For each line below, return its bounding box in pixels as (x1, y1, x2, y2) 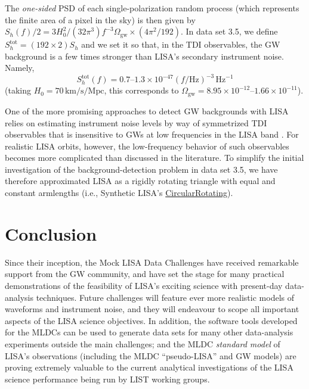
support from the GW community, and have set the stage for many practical (5, 267, 285, 280)
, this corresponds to (104, 84, 179, 97)
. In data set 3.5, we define (180, 25, 278, 38)
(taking (5, 84, 31, 97)
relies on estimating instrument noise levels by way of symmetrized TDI (5, 116, 267, 129)
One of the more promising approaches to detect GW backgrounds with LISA (5, 104, 289, 117)
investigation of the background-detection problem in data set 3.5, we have (5, 163, 278, 175)
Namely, (5, 61, 35, 74)
